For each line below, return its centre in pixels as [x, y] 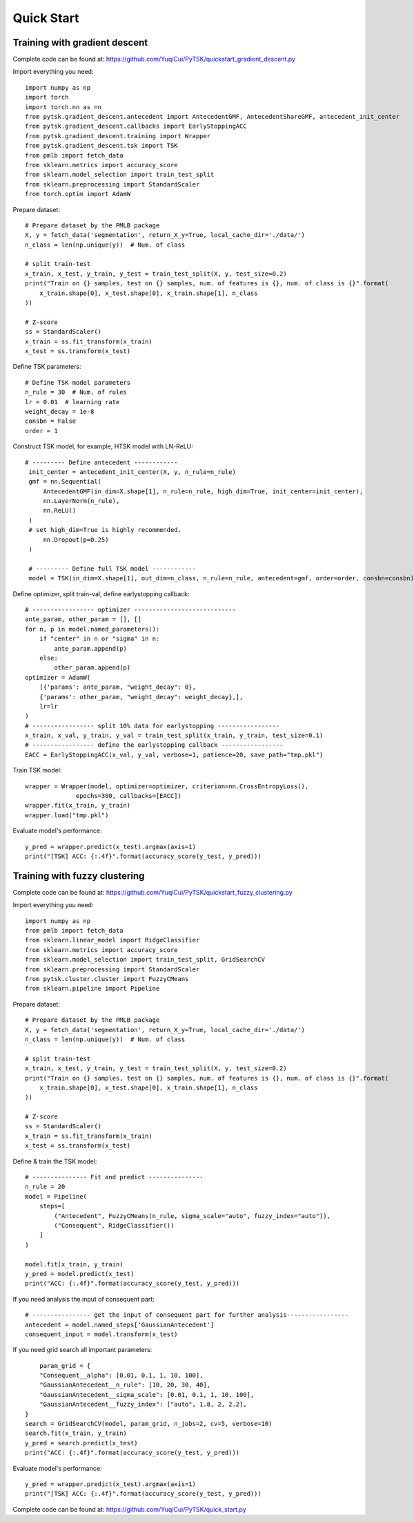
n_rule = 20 [45, 1187]
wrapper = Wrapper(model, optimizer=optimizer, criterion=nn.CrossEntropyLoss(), [167, 786]
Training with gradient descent [80, 42]
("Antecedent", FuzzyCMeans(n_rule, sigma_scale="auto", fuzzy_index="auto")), [193, 1216]
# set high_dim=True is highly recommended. [105, 530]
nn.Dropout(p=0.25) [76, 540]
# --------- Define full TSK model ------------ [112, 569]
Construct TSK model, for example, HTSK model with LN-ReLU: [103, 446]
